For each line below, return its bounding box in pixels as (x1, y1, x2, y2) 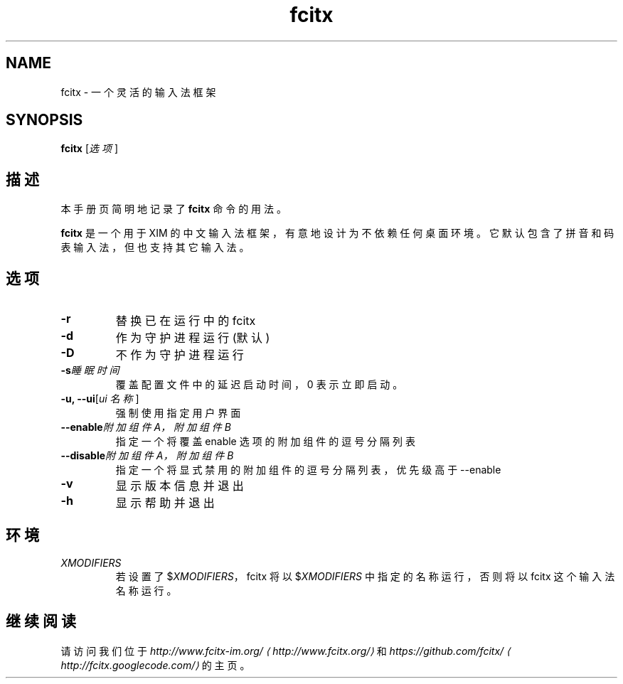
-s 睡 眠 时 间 (60, 364, 119, 377)
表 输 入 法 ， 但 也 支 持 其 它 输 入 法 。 (60, 241, 250, 254)
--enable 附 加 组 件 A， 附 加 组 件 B (60, 421, 231, 434)
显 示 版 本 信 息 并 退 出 (115, 479, 244, 493)
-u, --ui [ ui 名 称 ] (60, 392, 139, 405)
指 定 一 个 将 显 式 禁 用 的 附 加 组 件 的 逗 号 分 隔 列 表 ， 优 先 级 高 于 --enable (115, 464, 501, 476)
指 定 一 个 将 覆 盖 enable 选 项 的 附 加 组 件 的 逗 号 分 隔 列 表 (115, 435, 415, 448)
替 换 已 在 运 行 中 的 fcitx (115, 314, 256, 328)
